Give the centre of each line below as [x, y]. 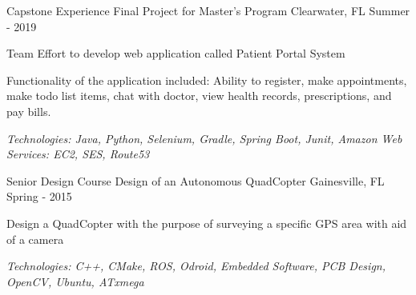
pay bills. [29, 111]
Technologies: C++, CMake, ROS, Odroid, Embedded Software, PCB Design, [196, 266]
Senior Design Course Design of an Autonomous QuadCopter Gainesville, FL [196, 180]
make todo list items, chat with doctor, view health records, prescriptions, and [199, 96]
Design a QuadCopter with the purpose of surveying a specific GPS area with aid [207, 223]
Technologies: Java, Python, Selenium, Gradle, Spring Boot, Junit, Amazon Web [204, 138]
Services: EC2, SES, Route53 [78, 154]
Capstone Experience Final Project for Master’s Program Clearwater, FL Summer [208, 10]
